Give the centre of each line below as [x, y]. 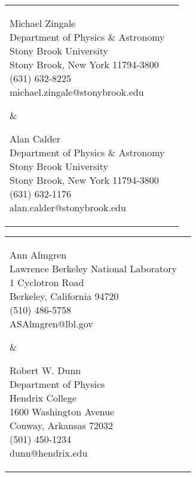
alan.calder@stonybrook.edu [68, 207]
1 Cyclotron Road [47, 282]
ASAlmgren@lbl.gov [51, 323]
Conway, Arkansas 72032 [62, 425]
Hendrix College [43, 398]
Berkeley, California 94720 [64, 296]
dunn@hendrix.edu [49, 453]
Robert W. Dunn [45, 370]
